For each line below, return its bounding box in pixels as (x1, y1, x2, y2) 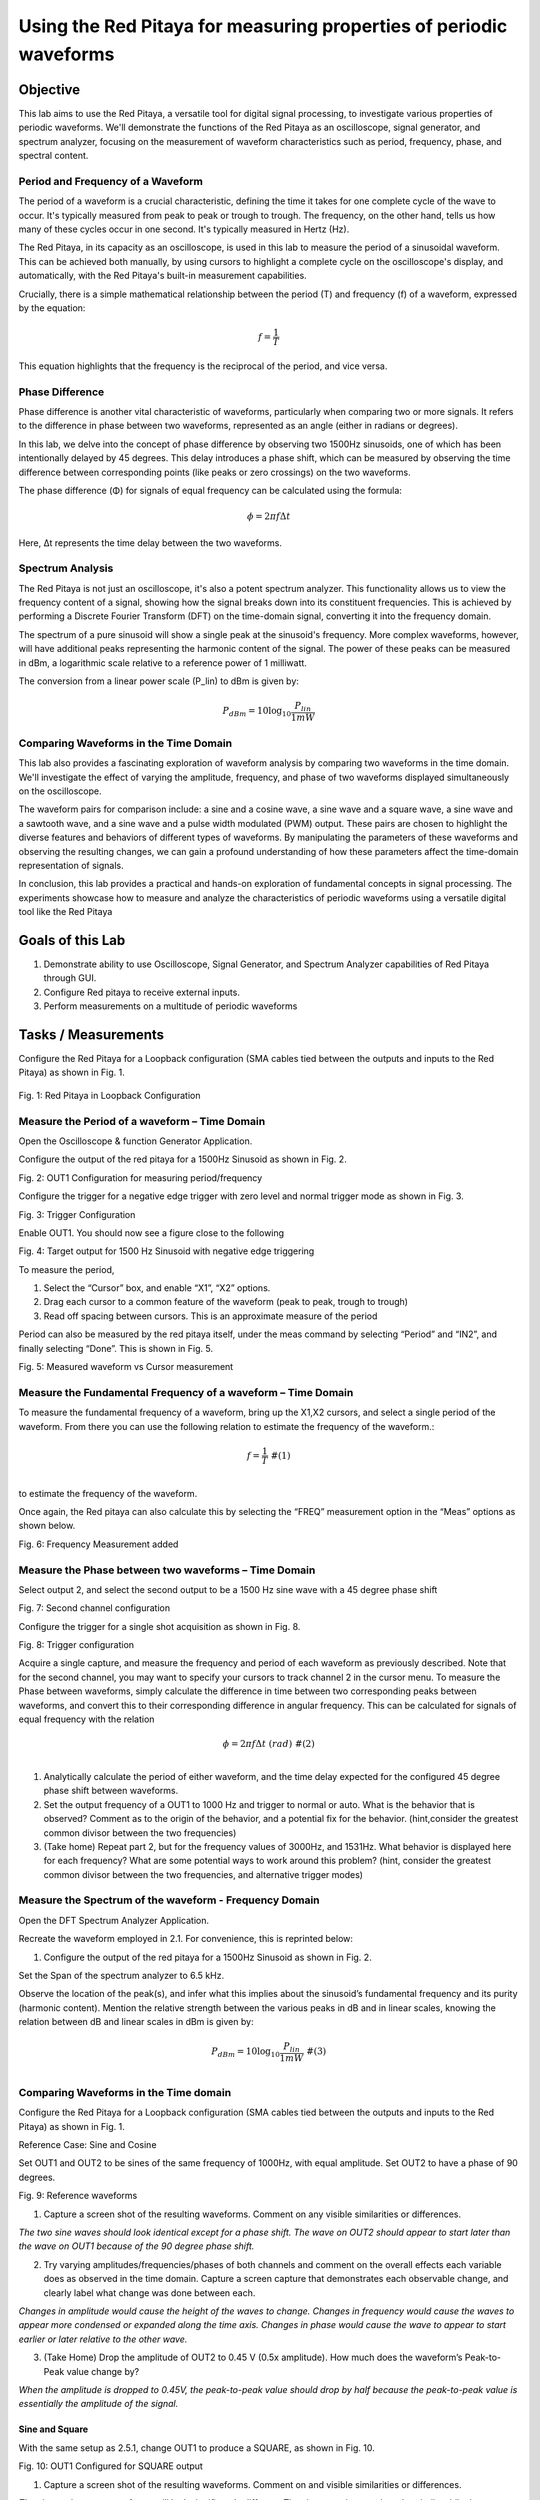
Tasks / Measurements (18, 1026, 165, 1043)
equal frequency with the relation (18, 1713, 155, 1725)
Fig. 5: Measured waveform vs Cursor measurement (18, 1361, 234, 1373)
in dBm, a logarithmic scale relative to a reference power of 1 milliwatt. (18, 656, 307, 669)
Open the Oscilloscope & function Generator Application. (18, 1135, 253, 1147)
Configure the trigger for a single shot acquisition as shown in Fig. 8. (18, 1620, 301, 1632)
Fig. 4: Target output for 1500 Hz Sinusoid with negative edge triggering (18, 1245, 315, 1257)
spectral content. (18, 150, 89, 162)
